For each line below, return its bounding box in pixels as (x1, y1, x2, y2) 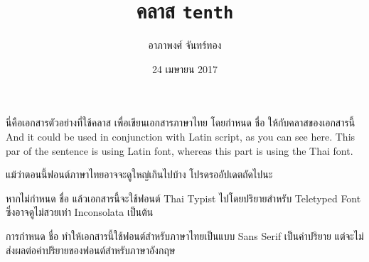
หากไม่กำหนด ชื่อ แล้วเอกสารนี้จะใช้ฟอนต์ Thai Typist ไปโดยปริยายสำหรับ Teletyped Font (6, 190, 361, 205)
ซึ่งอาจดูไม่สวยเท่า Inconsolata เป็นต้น (6, 204, 154, 219)
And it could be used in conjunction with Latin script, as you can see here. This (6, 129, 355, 144)
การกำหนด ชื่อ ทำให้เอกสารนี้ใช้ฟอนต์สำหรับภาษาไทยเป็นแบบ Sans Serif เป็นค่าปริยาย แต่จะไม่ (6, 229, 364, 243)
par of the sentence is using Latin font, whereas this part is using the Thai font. (6, 143, 353, 158)
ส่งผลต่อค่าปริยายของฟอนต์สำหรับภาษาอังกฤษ (6, 242, 176, 257)
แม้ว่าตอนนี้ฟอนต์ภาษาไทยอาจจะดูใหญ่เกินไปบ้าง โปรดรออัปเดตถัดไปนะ (6, 167, 273, 182)
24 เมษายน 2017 (151, 61, 218, 76)
